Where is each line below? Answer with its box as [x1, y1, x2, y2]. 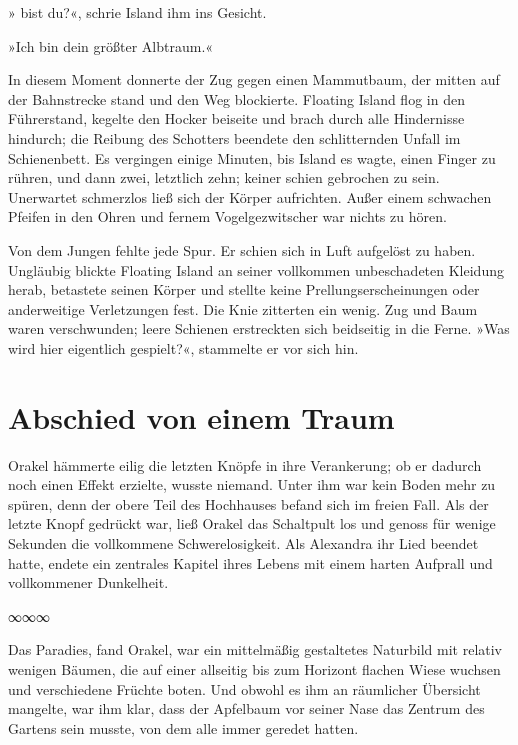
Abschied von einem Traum [8, 396, 395, 437]
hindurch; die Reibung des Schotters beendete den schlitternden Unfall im [8, 127, 461, 148]
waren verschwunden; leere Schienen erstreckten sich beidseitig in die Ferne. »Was [8, 318, 510, 339]
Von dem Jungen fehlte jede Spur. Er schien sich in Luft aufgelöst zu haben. [8, 239, 476, 260]
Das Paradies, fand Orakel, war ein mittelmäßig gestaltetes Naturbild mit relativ [8, 639, 503, 660]
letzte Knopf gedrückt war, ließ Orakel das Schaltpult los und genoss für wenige [8, 513, 496, 534]
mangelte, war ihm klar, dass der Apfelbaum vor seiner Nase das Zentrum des [8, 698, 485, 719]
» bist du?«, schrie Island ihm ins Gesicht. [8, 2, 267, 22]
